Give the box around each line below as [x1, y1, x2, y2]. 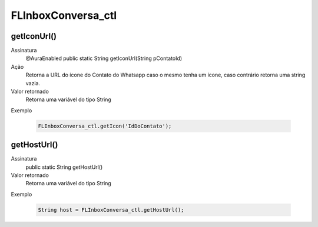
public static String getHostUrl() [25, 163, 103, 171]
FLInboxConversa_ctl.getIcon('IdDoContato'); [38, 122, 172, 129]
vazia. [25, 79, 41, 86]
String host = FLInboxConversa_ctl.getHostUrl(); [38, 206, 184, 213]
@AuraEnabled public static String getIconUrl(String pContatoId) [25, 55, 183, 62]
